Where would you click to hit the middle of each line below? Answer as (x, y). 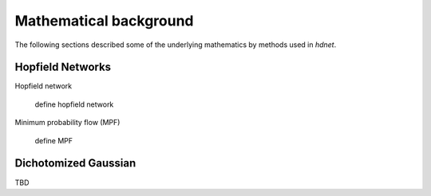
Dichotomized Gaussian (75, 163)
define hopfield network (74, 104)
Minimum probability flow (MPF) (67, 123)
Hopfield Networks (63, 67)
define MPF (54, 140)
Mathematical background (105, 21)
